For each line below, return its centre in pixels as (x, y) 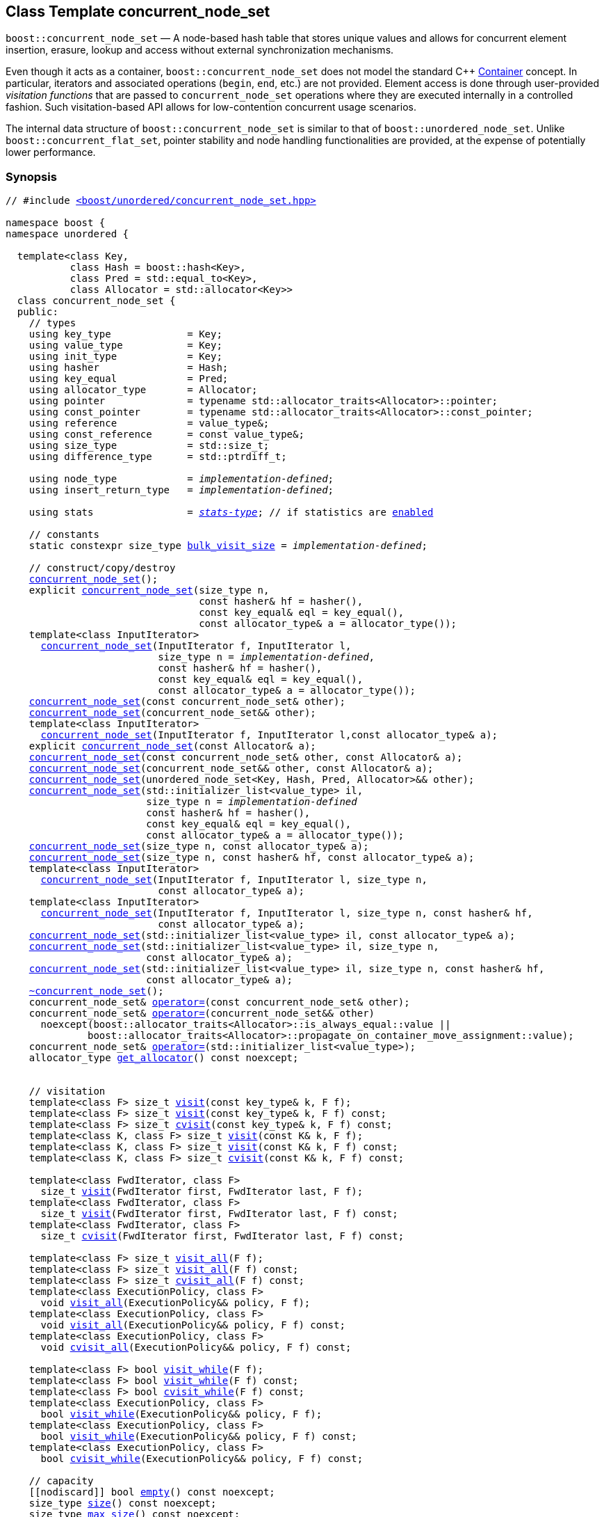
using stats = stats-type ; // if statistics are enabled (231, 513)
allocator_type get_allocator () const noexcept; (164, 1058)
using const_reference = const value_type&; (166, 435)
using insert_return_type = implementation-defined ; (181, 490)
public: (38, 312)
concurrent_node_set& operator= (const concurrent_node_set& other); (219, 1002)
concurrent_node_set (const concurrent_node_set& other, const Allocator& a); (246, 757)
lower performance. (51, 152)
